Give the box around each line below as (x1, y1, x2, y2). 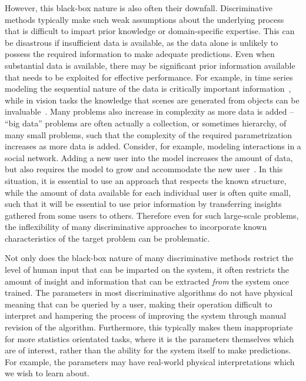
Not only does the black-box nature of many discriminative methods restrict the (5, 252, 294, 264)
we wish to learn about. (5, 367, 90, 379)
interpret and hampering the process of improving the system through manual (5, 309, 287, 322)
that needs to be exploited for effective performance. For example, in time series (5, 71, 293, 83)
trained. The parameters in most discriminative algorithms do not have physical (5, 286, 293, 299)
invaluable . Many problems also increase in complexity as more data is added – (5, 105, 294, 118)
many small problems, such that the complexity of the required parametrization (5, 128, 292, 141)
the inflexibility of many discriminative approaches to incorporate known (5, 220, 267, 233)
